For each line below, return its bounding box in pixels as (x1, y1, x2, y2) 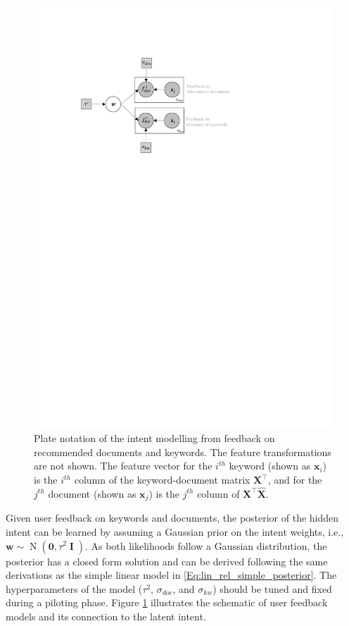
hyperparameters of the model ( (6, 581, 143, 596)
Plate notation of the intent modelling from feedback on (34, 431, 275, 446)
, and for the (267, 472, 322, 487)
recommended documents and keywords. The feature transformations (34, 444, 331, 459)
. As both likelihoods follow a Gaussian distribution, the (84, 538, 327, 553)
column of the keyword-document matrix (74, 472, 250, 487)
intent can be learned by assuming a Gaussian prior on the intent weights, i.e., (6, 524, 344, 539)
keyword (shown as (229, 458, 311, 473)
